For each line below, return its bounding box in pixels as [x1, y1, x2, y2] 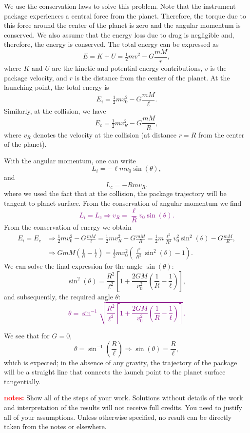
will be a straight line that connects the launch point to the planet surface [4, 367, 226, 377]
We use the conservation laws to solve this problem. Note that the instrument [4, 1, 236, 11]
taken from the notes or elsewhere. [4, 421, 107, 432]
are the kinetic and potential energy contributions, [52, 63, 203, 73]
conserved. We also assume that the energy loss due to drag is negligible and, [4, 29, 234, 39]
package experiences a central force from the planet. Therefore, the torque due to [4, 10, 246, 20]
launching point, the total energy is [4, 82, 109, 92]
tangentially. [4, 376, 41, 386]
